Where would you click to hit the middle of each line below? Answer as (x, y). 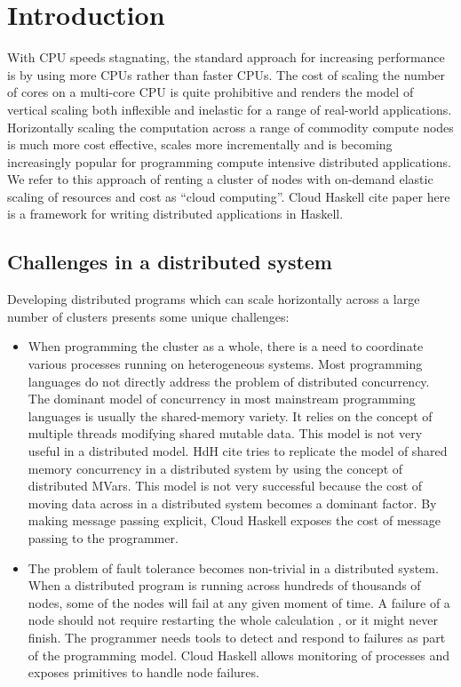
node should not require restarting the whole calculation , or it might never (233, 620)
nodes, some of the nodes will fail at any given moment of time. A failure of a (239, 602)
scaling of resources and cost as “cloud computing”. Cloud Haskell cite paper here (229, 196)
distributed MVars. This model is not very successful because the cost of (225, 486)
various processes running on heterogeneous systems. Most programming (225, 364)
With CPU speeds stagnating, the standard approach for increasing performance (226, 57)
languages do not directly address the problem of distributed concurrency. (229, 381)
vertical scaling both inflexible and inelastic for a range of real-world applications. (230, 109)
